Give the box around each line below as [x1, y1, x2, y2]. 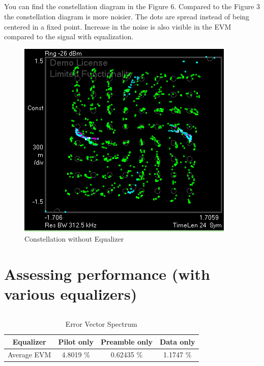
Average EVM [8, 349, 51, 360]
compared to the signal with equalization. [4, 31, 134, 42]
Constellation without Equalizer [24, 233, 124, 244]
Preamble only [100, 336, 153, 347]
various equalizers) [4, 283, 137, 304]
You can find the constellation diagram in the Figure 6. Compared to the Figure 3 [4, 1, 260, 12]
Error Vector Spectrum [65, 318, 137, 329]
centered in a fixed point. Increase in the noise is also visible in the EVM [4, 21, 231, 32]
